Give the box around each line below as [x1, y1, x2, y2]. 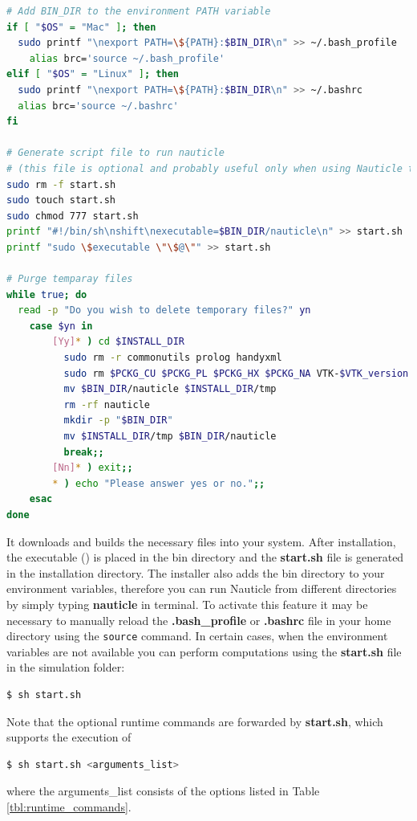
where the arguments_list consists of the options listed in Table [6, 782, 320, 799]
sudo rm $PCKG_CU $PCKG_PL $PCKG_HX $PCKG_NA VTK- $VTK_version [63, 367, 409, 379]
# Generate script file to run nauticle [6, 147, 225, 159]
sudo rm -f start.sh [6, 178, 116, 190]
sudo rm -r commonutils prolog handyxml [63, 352, 282, 364]
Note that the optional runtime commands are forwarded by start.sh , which [6, 713, 383, 729]
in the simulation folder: [6, 659, 125, 676]
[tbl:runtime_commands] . [6, 798, 132, 815]
